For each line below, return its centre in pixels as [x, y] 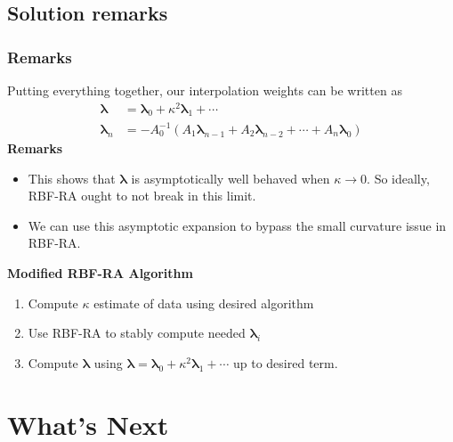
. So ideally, [398, 178]
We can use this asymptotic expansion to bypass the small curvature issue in [237, 225]
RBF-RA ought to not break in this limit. [142, 196]
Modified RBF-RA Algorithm [100, 273]
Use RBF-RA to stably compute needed [137, 333]
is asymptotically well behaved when [231, 178]
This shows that [72, 178]
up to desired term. [285, 362]
